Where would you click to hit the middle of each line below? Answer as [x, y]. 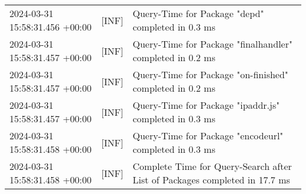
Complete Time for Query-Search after [212, 166]
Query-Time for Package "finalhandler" [212, 44]
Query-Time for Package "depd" [198, 13]
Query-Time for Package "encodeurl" [208, 136]
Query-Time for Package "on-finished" [210, 74]
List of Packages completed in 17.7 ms [211, 180]
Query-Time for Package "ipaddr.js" [206, 105]
